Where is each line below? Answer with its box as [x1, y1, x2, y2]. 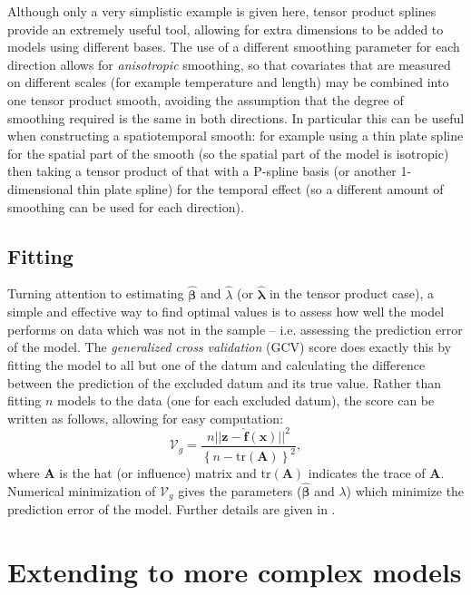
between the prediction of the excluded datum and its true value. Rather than [7, 373, 441, 392]
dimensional [7, 179, 74, 198]
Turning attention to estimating [7, 284, 184, 303]
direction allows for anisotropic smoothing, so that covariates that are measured [7, 54, 451, 73]
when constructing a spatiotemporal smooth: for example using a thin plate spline [7, 126, 464, 145]
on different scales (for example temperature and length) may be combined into [7, 73, 449, 92]
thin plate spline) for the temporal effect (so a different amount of [77, 179, 444, 198]
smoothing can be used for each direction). [7, 197, 244, 216]
